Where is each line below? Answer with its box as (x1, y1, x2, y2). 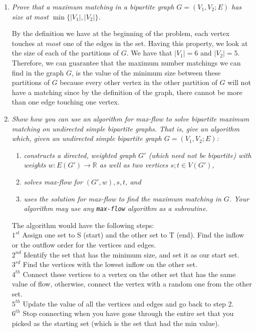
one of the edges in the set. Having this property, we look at (63, 37, 248, 48)
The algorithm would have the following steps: (12, 219, 154, 230)
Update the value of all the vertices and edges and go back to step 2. (23, 298, 234, 308)
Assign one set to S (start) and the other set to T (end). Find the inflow (22, 229, 244, 240)
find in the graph (12, 67, 64, 77)
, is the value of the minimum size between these (72, 67, 221, 77)
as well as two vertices (99, 159, 168, 170)
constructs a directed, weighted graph (24, 149, 136, 160)
